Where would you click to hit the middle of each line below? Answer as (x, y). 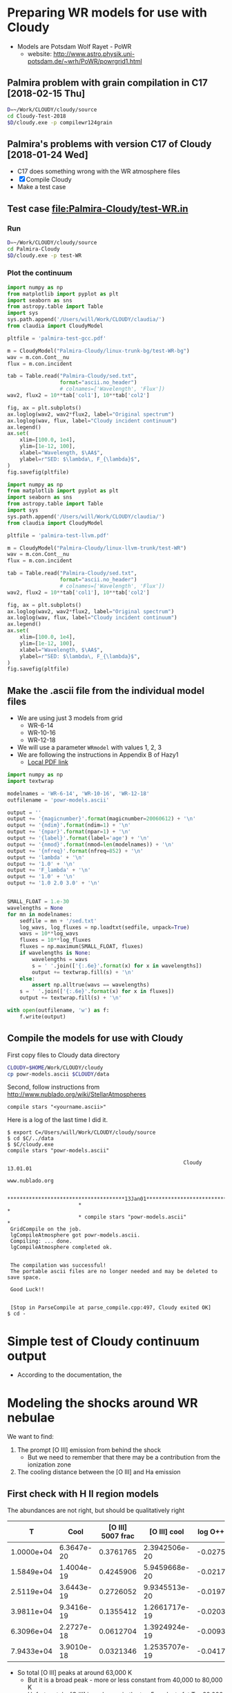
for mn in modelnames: (40, 914)
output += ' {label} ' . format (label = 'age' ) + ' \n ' (78, 838)
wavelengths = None (35, 908)
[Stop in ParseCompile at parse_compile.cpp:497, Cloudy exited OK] (111, 1308)
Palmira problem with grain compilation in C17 (108, 83)
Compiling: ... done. (41, 1241)
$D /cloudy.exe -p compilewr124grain (60, 122)
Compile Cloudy (49, 180)
